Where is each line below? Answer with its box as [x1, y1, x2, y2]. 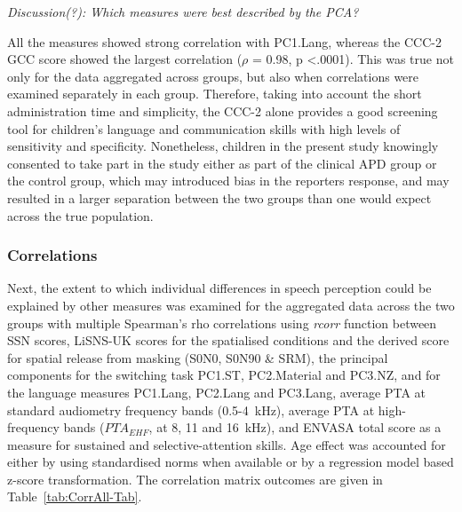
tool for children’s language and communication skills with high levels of [7, 119, 401, 138]
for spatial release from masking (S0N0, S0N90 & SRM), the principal [7, 348, 388, 366]
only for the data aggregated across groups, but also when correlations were [7, 67, 419, 85]
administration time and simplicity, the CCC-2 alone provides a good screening [7, 101, 438, 120]
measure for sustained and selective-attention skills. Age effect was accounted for [7, 435, 446, 453]
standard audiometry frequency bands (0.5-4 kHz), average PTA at [7, 400, 375, 419]
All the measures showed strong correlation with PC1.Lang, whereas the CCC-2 [7, 32, 442, 51]
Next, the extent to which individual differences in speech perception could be [7, 279, 432, 297]
